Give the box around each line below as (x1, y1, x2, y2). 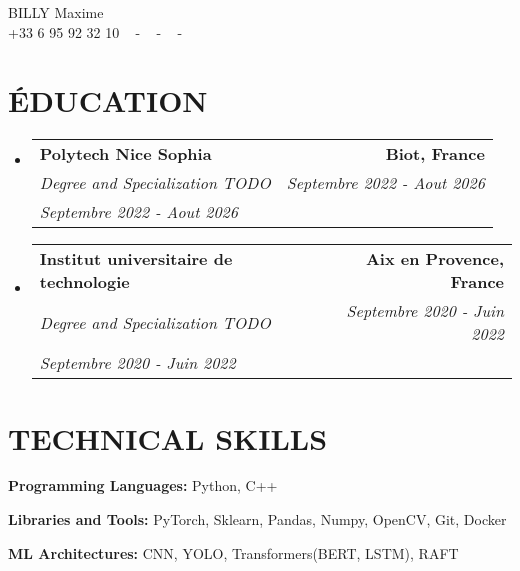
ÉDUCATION (8, 80, 208, 121)
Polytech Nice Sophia (39, 142, 212, 166)
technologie (39, 270, 130, 294)
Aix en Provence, (365, 247, 504, 271)
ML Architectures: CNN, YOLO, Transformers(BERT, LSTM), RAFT (8, 542, 459, 563)
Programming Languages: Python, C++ (8, 475, 278, 496)
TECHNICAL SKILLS (8, 417, 328, 458)
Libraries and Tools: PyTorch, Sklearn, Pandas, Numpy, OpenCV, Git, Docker (8, 509, 507, 530)
